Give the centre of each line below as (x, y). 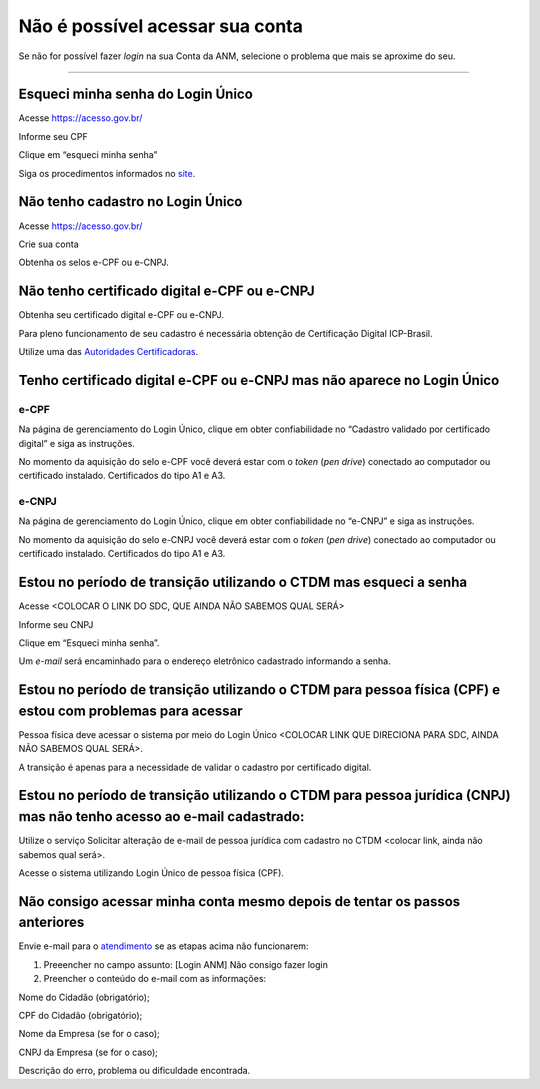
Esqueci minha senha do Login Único (136, 94)
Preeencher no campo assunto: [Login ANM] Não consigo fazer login (186, 964)
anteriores (51, 922)
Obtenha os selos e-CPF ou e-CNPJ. (93, 262)
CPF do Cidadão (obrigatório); (80, 1015)
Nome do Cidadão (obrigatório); (84, 997)
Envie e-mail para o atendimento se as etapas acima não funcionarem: (163, 946)
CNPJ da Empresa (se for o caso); (88, 1052)
